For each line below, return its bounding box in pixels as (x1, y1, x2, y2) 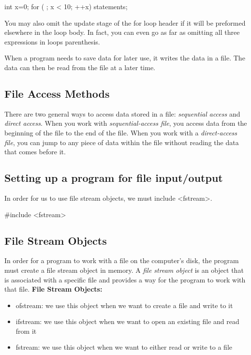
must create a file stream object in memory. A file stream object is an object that (4, 265, 244, 275)
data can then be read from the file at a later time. (4, 62, 155, 72)
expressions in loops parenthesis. (4, 36, 100, 46)
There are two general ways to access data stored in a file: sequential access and (4, 108, 240, 118)
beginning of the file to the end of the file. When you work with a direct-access (4, 127, 237, 137)
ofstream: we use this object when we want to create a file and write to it (15, 300, 233, 310)
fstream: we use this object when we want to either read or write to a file (15, 342, 232, 352)
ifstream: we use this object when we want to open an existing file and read (15, 316, 239, 326)
